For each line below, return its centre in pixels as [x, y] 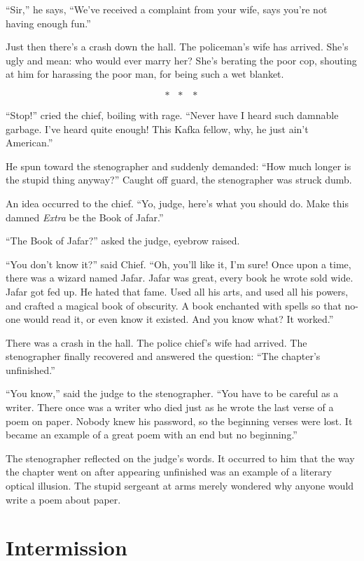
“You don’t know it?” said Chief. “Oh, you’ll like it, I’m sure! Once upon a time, [178, 264]
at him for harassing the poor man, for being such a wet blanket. [145, 74]
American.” [29, 143]
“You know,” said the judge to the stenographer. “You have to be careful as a [172, 393]
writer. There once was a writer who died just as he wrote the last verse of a [170, 407]
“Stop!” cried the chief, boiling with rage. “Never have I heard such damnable [172, 115]
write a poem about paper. [63, 499]
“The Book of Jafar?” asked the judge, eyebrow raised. [123, 241]
